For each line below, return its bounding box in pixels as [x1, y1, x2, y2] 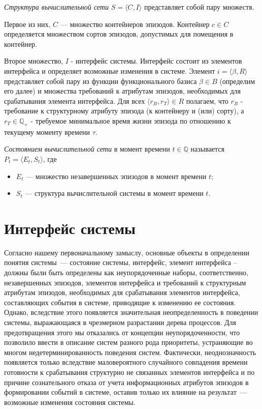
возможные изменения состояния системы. [4, 396, 136, 407]
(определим [219, 75, 255, 86]
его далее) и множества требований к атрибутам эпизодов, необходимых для [4, 85, 241, 96]
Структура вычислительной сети [4, 2, 109, 12]
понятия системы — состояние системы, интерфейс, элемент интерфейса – [4, 257, 237, 268]
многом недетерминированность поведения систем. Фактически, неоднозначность [4, 346, 256, 357]
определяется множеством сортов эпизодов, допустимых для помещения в [4, 28, 234, 39]
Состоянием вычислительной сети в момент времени [4, 143, 170, 154]
